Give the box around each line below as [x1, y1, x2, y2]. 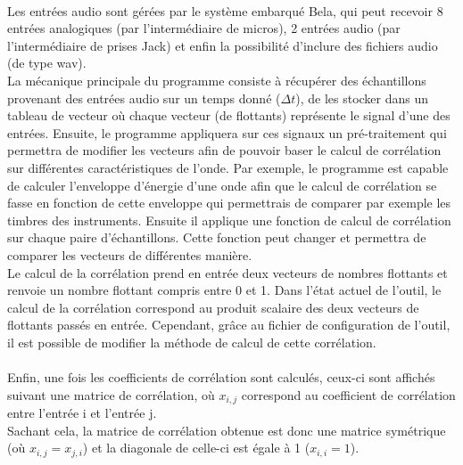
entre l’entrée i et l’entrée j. [7, 404, 157, 422]
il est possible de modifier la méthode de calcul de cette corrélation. [7, 332, 376, 351]
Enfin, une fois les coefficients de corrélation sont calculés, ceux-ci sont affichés [7, 368, 435, 387]
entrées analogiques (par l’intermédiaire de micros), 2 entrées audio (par [7, 19, 401, 37]
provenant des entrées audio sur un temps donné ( [7, 88, 281, 107]
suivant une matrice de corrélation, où [7, 385, 215, 404]
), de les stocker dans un [295, 88, 429, 107]
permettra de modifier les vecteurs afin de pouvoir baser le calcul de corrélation [7, 141, 442, 159]
